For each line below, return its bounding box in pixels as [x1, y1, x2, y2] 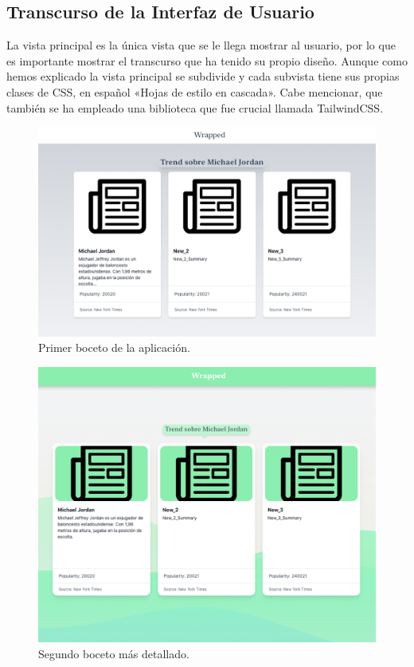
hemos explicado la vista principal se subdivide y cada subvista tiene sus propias [6, 68, 400, 85]
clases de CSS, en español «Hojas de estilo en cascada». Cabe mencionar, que [6, 83, 383, 100]
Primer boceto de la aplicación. [38, 339, 190, 356]
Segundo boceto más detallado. [38, 645, 189, 661]
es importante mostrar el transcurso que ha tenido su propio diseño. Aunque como [6, 52, 408, 69]
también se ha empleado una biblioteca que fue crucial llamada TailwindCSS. [6, 99, 384, 116]
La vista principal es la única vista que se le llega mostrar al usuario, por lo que [6, 37, 396, 53]
